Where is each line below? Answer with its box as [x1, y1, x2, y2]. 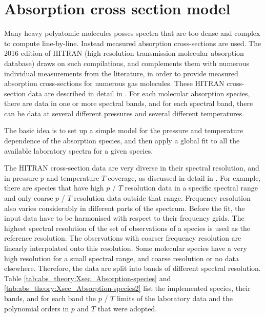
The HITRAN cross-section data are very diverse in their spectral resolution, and [4, 162, 259, 173]
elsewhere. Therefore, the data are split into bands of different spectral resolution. [4, 263, 261, 273]
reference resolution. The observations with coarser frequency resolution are [4, 233, 241, 243]
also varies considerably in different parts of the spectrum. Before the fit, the [4, 202, 245, 213]
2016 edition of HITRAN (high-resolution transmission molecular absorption [4, 48, 244, 58]
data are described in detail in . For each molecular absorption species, [28, 88, 250, 98]
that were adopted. [97, 303, 157, 313]
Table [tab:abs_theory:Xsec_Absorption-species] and [4, 272, 171, 283]
